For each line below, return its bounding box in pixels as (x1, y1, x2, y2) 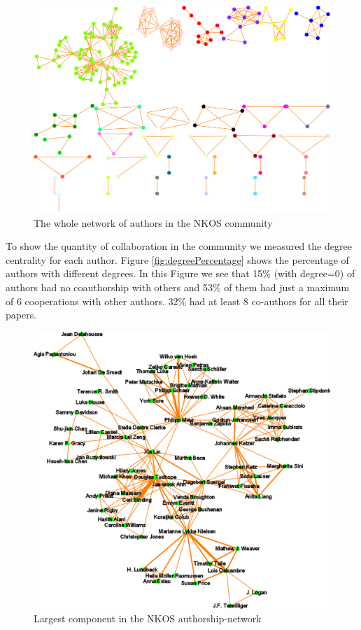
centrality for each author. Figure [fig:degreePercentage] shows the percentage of (6, 252, 349, 267)
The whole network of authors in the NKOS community (34, 215, 273, 230)
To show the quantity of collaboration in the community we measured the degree (6, 239, 352, 253)
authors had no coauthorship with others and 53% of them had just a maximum (6, 280, 350, 295)
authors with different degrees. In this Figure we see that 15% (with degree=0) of (6, 266, 355, 281)
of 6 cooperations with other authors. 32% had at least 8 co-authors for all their (6, 293, 348, 308)
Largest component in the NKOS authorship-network (34, 611, 262, 626)
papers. (6, 307, 37, 322)
